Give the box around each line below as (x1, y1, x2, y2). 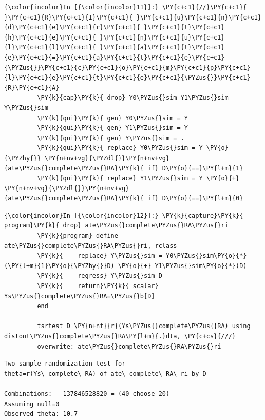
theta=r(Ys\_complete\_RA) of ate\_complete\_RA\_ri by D (4, 370, 206, 377)
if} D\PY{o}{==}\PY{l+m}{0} (147, 195, 243, 202)
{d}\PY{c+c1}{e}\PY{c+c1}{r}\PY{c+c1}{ (4, 24, 140, 31)
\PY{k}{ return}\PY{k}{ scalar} (37, 282, 159, 290)
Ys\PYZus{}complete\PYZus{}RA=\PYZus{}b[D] (4, 292, 155, 300)
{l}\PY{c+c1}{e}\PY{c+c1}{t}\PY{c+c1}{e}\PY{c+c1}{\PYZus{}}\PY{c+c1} (4, 74, 251, 82)
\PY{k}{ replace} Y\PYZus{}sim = (37, 252, 162, 260)
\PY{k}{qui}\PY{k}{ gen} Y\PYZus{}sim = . (37, 134, 184, 142)
